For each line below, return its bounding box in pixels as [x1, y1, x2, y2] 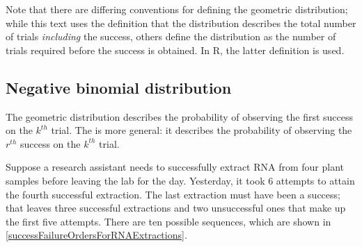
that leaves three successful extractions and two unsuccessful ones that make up [6, 201, 346, 215]
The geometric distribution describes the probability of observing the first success [6, 109, 354, 123]
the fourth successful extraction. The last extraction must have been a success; [6, 187, 340, 201]
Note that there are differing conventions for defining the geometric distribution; [6, 2, 348, 16]
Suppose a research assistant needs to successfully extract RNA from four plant [6, 160, 344, 174]
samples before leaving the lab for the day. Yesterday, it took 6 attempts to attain [6, 173, 355, 187]
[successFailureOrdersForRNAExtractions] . [6, 228, 187, 242]
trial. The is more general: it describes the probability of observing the [51, 123, 352, 137]
